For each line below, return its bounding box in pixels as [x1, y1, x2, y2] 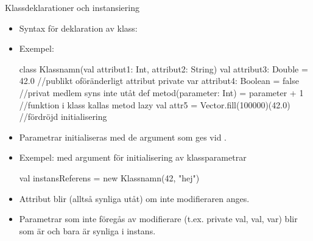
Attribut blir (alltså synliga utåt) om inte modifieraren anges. [19, 192, 250, 204]
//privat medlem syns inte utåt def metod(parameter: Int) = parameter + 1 [19, 86, 304, 99]
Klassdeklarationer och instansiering [5, 1, 139, 13]
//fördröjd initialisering [19, 110, 107, 123]
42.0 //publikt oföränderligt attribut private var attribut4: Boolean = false [19, 74, 299, 87]
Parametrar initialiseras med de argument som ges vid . [19, 130, 227, 143]
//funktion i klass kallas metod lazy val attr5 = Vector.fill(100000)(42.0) [19, 98, 290, 111]
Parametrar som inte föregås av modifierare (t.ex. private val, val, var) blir [19, 212, 298, 225]
